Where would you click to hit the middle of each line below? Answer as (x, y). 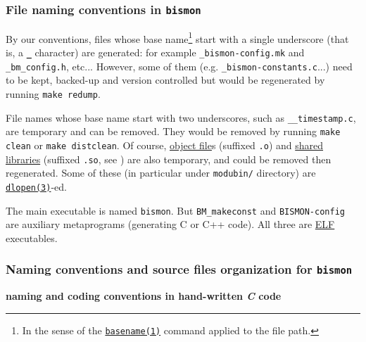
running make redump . (53, 93)
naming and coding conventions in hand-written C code (144, 296)
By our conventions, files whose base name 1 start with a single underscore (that (177, 37)
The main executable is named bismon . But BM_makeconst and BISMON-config (175, 210)
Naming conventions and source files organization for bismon (179, 269)
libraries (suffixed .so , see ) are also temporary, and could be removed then (169, 159)
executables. (32, 237)
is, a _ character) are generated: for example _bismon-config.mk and (155, 52)
